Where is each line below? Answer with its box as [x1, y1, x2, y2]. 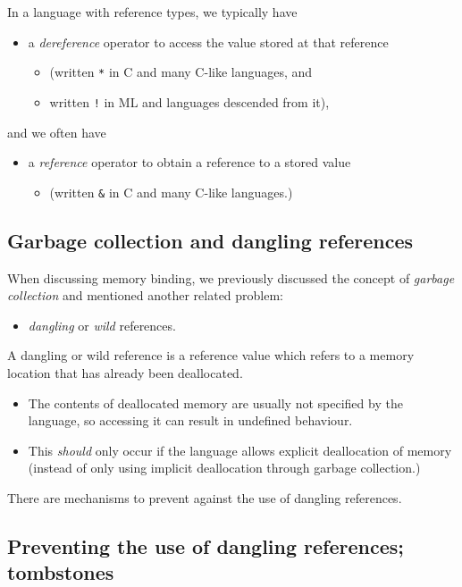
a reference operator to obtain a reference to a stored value [28, 153, 351, 172]
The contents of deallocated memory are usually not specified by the [28, 393, 403, 412]
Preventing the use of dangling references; [7, 532, 405, 559]
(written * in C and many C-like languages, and [49, 63, 313, 81]
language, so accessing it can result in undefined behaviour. [28, 411, 353, 430]
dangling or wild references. [28, 315, 176, 334]
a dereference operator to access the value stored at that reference [28, 32, 389, 51]
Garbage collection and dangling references [7, 226, 414, 254]
